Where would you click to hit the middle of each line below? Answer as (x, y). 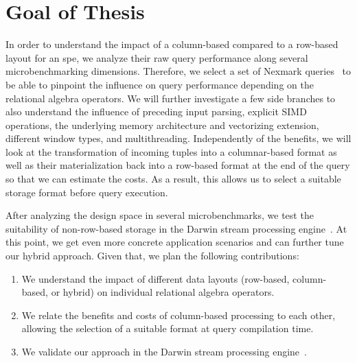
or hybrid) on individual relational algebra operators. (163, 292)
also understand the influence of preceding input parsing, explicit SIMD (156, 112)
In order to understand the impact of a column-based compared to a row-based (172, 44)
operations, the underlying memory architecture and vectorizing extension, (162, 125)
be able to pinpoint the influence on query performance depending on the (160, 84)
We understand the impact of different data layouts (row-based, (156, 278)
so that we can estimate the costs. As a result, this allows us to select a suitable (173, 179)
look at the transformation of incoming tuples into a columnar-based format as (171, 151)
